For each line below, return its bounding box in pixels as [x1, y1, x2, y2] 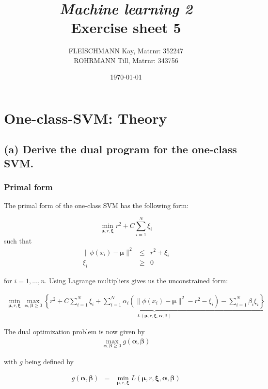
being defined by [25, 357, 74, 367]
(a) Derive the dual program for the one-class [4, 141, 237, 156]
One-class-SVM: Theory [4, 108, 167, 128]
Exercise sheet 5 [71, 17, 181, 37]
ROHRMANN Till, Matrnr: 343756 [74, 55, 178, 65]
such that [4, 236, 32, 246]
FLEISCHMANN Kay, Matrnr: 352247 [68, 46, 184, 56]
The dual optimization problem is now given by [4, 326, 145, 337]
